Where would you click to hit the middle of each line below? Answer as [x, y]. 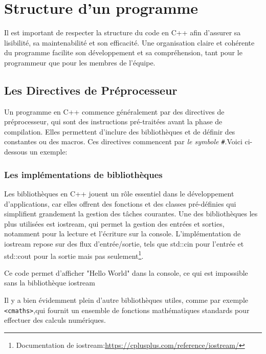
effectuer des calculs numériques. [55, 320]
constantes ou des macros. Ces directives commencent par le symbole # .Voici [123, 141]
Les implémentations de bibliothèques [83, 174]
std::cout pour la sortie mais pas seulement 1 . [74, 255]
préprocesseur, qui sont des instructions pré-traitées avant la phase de [113, 121]
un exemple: [48, 152]
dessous [16, 152]
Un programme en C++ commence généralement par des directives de [114, 111]
